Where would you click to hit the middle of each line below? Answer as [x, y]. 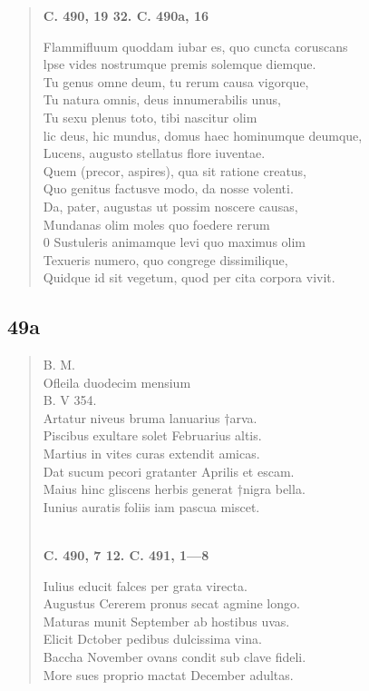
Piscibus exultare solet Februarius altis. [152, 435]
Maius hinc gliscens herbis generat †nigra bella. [174, 489]
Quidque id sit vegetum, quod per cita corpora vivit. [189, 277]
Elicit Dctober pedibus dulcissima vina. [152, 639]
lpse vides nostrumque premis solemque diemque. [180, 64]
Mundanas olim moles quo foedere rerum [156, 224]
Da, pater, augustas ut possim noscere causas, [170, 206]
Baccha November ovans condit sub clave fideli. [175, 657]
